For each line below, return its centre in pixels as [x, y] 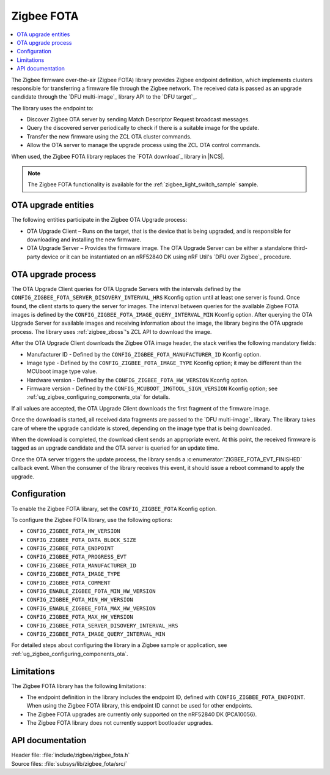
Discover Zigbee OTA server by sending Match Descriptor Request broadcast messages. [138, 119]
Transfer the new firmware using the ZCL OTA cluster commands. [109, 136]
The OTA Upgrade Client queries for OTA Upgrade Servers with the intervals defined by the [126, 289]
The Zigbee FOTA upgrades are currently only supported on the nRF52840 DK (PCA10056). [142, 714]
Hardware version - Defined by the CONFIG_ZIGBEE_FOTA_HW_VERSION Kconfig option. [137, 380]
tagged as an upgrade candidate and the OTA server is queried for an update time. [115, 448]
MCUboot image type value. [62, 371]
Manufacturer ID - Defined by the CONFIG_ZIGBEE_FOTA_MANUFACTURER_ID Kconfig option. [144, 354]
